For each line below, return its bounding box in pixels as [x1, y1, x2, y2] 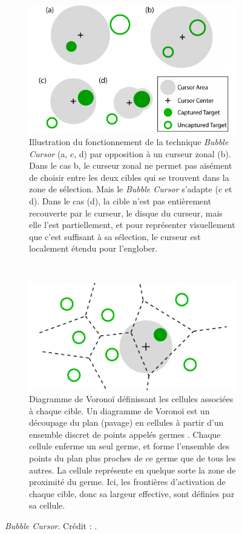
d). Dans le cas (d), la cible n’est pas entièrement [29, 194, 212, 207]
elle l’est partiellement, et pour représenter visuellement [29, 218, 235, 231]
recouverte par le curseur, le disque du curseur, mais [29, 206, 223, 219]
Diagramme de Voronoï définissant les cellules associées [29, 392, 234, 405]
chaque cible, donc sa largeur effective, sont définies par [29, 487, 235, 500]
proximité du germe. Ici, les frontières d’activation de [29, 475, 226, 488]
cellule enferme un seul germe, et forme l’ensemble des [29, 440, 230, 452]
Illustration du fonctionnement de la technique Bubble [29, 135, 229, 148]
